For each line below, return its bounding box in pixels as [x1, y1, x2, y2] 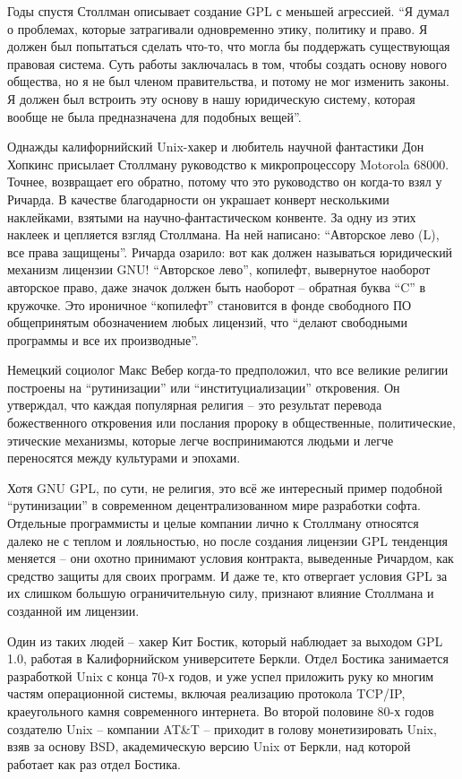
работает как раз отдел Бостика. [7, 754, 181, 773]
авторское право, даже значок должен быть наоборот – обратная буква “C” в [7, 277, 426, 296]
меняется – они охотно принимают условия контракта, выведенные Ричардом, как [7, 549, 454, 567]
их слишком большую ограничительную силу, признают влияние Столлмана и [7, 584, 434, 602]
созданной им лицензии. [7, 602, 140, 619]
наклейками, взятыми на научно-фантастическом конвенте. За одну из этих [7, 207, 416, 226]
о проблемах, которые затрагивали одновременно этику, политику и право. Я [7, 19, 428, 38]
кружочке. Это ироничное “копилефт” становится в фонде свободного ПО [7, 295, 412, 314]
